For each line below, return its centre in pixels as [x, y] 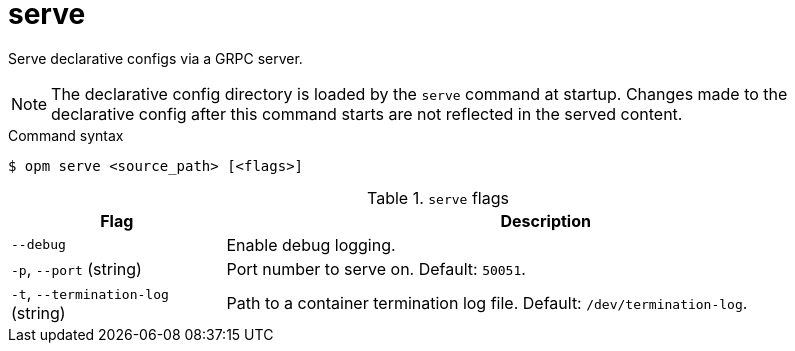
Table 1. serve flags [438, 197]
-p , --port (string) [76, 268]
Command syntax [66, 135]
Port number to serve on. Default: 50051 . [376, 268]
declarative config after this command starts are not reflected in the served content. [367, 113]
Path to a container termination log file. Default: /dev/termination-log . [487, 302]
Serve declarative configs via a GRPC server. [155, 58]
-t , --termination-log [90, 292]
